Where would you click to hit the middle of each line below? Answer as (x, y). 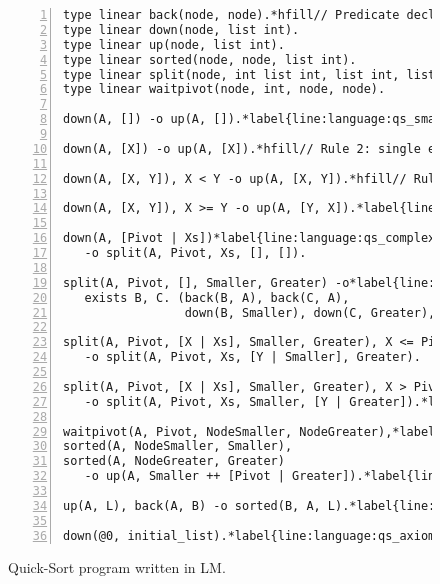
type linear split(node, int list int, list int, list (249, 74)
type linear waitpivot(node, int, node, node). (224, 89)
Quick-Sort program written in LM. (117, 566)
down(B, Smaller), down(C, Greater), (310, 312)
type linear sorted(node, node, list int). (210, 59)
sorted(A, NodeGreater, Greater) (174, 461)
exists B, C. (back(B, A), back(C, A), (217, 297)
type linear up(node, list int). (174, 44)
